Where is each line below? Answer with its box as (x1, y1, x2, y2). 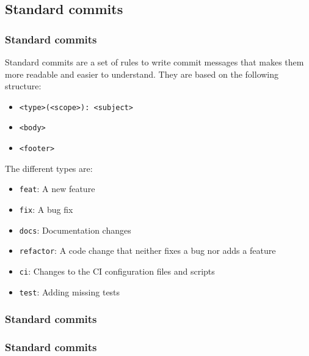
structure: (5, 80, 42, 92)
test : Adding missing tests (19, 285, 120, 298)
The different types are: (5, 161, 93, 174)
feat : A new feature (19, 182, 95, 195)
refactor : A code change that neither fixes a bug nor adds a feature (19, 244, 276, 257)
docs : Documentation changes (19, 223, 131, 236)
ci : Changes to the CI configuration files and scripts (19, 264, 215, 277)
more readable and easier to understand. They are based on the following (5, 67, 279, 80)
